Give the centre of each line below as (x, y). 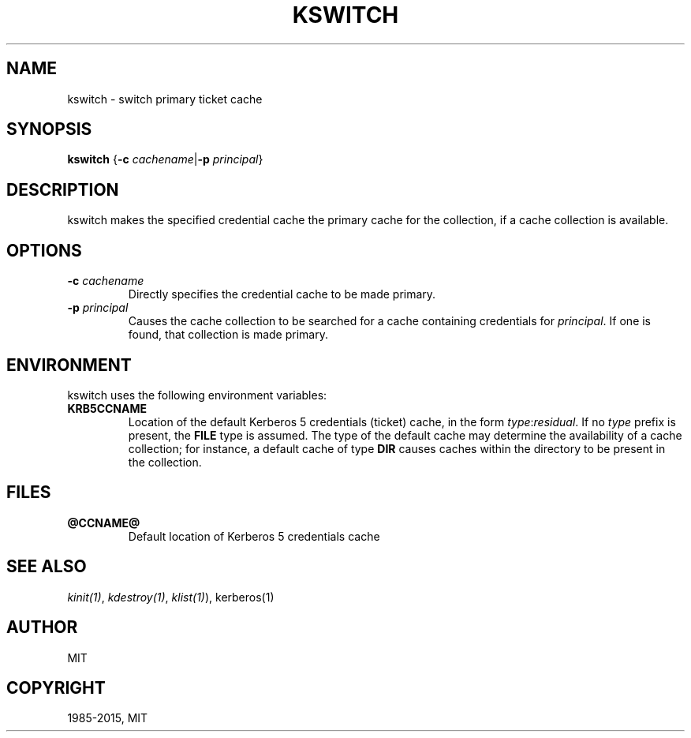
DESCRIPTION (63, 189)
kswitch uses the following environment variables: (197, 395)
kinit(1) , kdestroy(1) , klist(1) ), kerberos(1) (171, 597)
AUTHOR (42, 627)
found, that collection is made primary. (228, 335)
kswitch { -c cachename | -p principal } (165, 159)
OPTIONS (44, 250)
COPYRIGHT (56, 687)
